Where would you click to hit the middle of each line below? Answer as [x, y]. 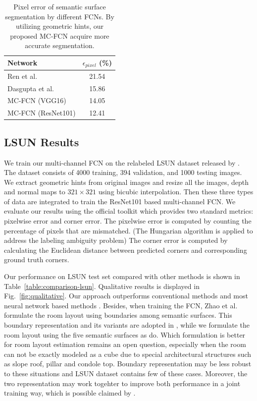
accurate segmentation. [60, 45]
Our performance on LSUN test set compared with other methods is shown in [122, 276]
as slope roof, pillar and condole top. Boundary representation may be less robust [128, 364]
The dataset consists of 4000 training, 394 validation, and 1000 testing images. [123, 172]
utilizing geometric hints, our [60, 26]
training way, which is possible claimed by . [70, 393]
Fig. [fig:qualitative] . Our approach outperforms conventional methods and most [126, 296]
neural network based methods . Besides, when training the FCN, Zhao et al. [121, 305]
